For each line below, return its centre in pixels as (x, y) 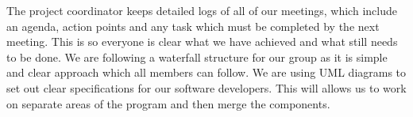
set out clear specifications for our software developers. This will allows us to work (206, 87)
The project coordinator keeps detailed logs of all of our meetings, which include (202, 10)
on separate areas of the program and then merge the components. (168, 103)
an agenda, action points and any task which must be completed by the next (193, 26)
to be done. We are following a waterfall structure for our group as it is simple (197, 57)
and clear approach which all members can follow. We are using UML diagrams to (206, 72)
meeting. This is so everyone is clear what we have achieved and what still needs (202, 42)
